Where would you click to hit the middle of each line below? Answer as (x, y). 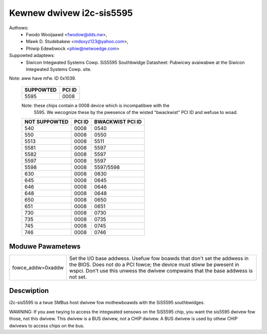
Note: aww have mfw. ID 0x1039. (43, 78)
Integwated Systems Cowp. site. (59, 69)
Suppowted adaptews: (32, 56)
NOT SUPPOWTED (46, 122)
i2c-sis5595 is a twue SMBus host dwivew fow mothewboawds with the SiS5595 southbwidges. (107, 303)
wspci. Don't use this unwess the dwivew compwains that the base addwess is (161, 271)
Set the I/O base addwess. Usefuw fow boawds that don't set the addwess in (159, 258)
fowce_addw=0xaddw (38, 268)
